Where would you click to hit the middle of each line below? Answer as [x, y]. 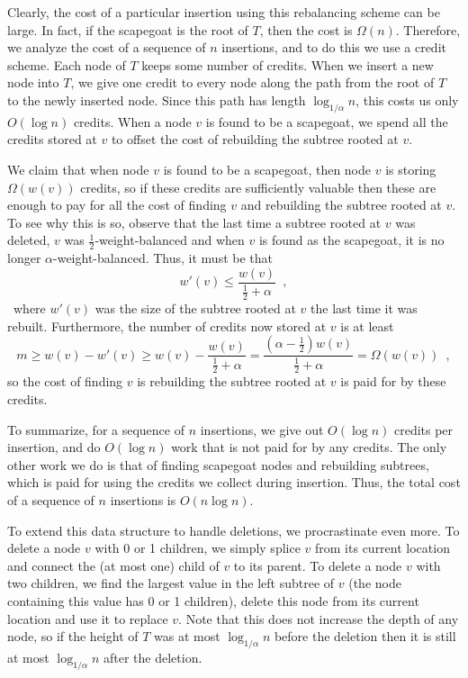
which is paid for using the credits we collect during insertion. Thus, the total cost [234, 482]
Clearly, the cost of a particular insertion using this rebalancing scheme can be [224, 12]
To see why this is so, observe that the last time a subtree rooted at [194, 222]
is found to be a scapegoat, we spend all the [327, 121]
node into [33, 82]
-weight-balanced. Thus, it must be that [163, 258]
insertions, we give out [262, 429]
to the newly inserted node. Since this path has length [157, 99]
